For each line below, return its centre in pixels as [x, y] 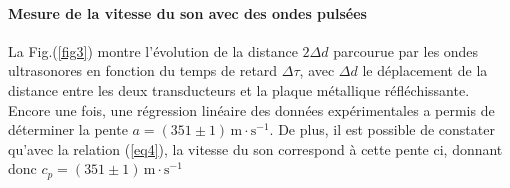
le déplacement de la [425, 70]
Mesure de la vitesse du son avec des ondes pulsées [187, 12]
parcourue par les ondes [406, 50]
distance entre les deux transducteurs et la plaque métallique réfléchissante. [239, 89]
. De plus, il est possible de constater [382, 129]
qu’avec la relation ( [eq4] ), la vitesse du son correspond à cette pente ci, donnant [255, 148]
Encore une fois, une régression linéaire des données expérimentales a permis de [251, 109]
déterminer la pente [68, 129]
